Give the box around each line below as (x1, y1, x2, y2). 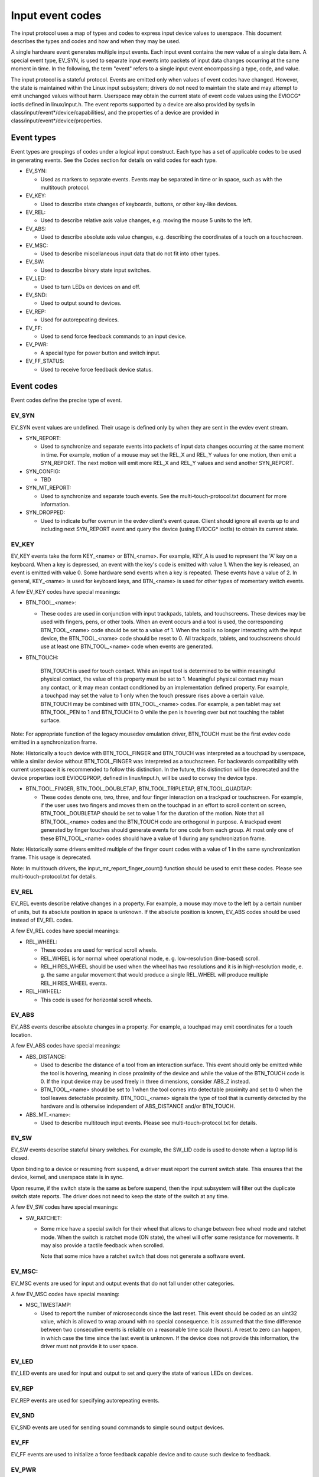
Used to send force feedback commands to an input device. (40, 333, 187, 340)
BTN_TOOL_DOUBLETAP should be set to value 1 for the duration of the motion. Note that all (40, 810, 265, 817)
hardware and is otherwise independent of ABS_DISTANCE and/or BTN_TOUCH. (40, 1102, 236, 1110)
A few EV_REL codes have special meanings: (11, 928, 120, 935)
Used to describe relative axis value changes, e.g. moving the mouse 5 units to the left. (40, 217, 252, 224)
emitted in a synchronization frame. (11, 738, 97, 746)
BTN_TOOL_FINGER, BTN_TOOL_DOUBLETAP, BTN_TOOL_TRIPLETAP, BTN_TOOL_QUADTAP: (25, 785, 252, 792)
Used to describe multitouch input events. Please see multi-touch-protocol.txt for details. (40, 1119, 258, 1126)
